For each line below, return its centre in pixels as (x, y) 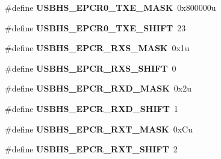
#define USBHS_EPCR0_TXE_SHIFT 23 (95, 27)
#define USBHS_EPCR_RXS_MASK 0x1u (97, 48)
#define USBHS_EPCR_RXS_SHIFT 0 (91, 68)
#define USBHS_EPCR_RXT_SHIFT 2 (91, 149)
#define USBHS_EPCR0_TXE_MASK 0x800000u (110, 7)
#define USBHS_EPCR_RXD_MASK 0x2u (98, 88)
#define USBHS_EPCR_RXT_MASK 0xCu (99, 129)
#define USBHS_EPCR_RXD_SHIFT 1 (92, 108)
